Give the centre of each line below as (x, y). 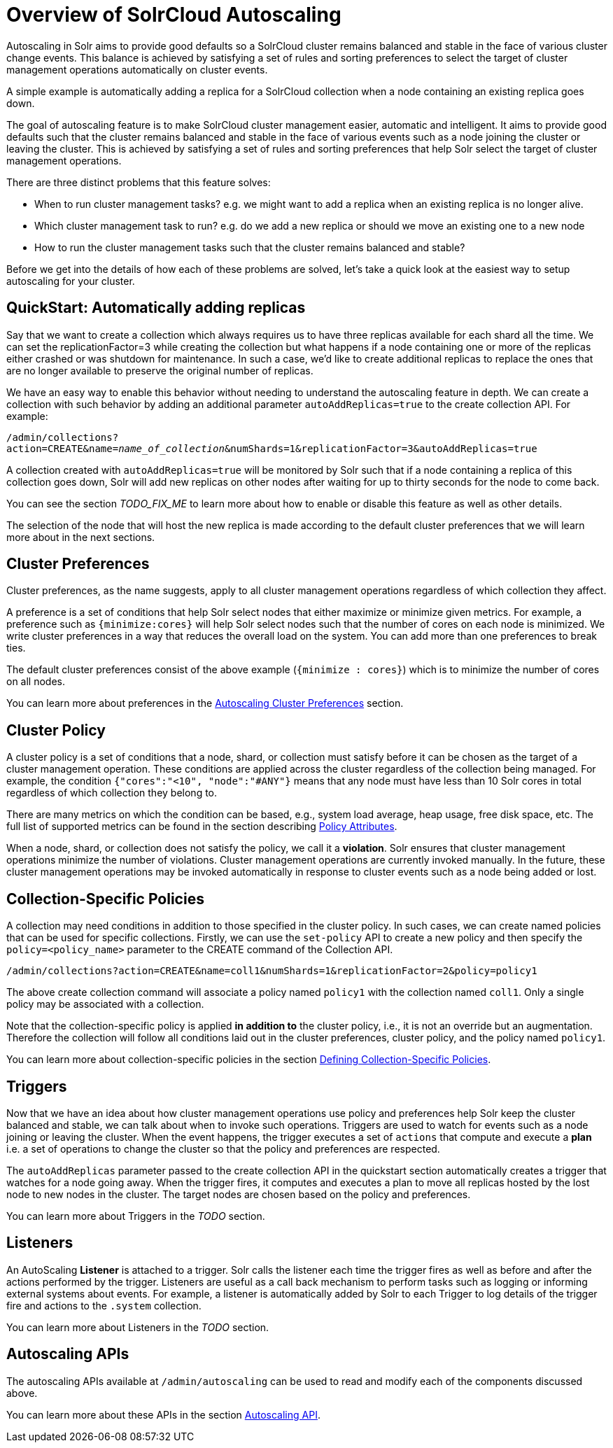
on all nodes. (36, 682)
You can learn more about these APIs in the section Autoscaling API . (163, 1414)
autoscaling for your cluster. (71, 281)
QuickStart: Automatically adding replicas (156, 308)
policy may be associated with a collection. (105, 1004)
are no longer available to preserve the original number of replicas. (160, 370)
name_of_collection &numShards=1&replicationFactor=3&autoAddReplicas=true (328, 448)
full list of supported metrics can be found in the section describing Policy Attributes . (202, 827)
